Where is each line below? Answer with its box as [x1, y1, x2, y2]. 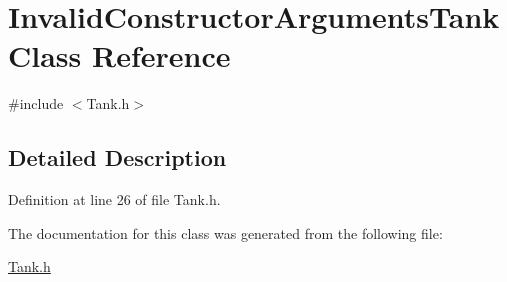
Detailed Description [8, 142, 227, 173]
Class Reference [8, 35, 231, 76]
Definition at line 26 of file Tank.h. [8, 189, 221, 210]
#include [8, 93, 64, 114]
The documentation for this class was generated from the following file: [8, 222, 443, 243]
